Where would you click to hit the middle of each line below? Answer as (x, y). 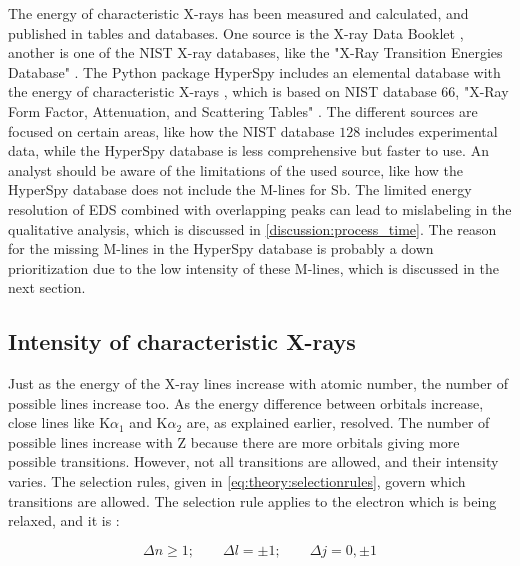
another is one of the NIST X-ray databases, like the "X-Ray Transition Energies (255, 52)
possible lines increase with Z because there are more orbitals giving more (234, 441)
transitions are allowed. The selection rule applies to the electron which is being (252, 500)
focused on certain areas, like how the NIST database (171, 130)
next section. (47, 287)
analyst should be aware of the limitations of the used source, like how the (236, 169)
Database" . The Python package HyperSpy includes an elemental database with (254, 71)
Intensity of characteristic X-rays (182, 341)
